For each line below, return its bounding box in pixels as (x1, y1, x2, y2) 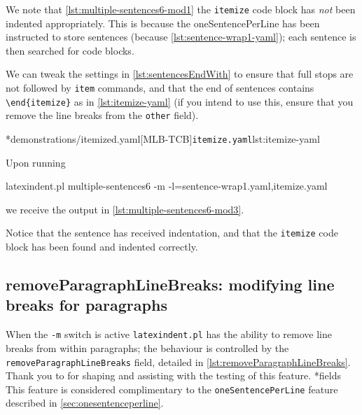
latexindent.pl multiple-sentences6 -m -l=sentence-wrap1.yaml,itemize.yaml (6, 178, 328, 193)
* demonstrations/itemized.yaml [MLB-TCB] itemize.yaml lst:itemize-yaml (6, 132, 320, 146)
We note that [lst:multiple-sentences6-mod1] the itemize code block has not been (6, 2, 356, 16)
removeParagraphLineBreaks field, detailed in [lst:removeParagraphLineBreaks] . (6, 354, 351, 369)
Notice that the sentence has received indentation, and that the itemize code (6, 225, 338, 240)
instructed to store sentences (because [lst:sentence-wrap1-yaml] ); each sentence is (6, 29, 356, 44)
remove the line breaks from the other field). (6, 108, 199, 122)
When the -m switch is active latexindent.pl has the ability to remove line (6, 327, 332, 342)
